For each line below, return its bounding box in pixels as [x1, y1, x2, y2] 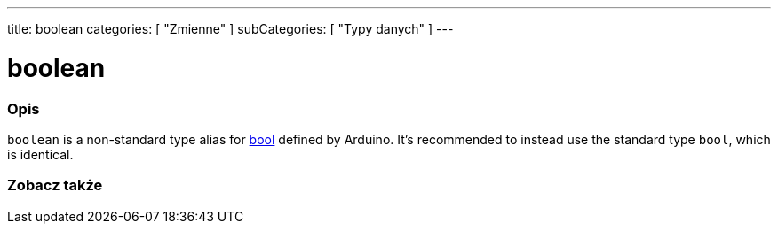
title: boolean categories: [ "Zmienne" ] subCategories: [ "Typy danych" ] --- [7, 21, 454, 36]
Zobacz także [7, 176, 103, 195]
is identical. [7, 146, 74, 162]
